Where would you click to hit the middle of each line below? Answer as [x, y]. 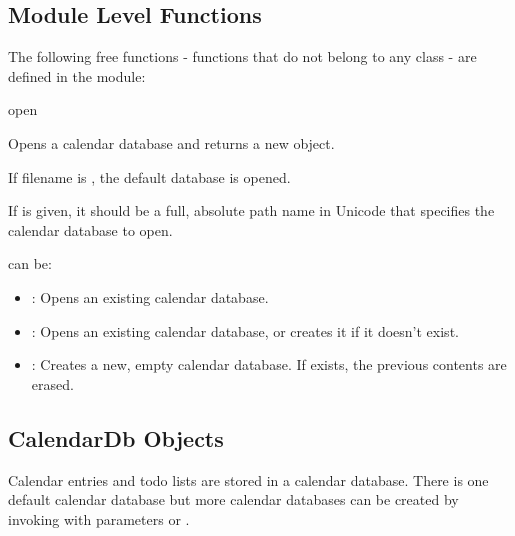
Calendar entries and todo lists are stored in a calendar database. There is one [248, 479]
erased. [52, 383]
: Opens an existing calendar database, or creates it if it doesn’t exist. [245, 330]
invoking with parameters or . [99, 518]
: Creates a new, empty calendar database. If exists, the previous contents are [269, 364]
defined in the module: [77, 75]
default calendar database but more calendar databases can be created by [233, 499]
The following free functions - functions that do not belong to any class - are [242, 56]
